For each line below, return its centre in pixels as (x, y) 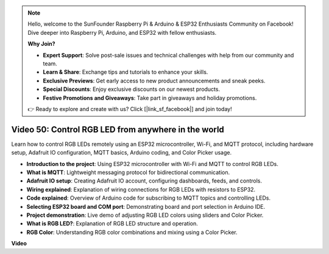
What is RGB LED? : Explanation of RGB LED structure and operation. (112, 223)
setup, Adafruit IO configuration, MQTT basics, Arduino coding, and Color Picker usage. (121, 153)
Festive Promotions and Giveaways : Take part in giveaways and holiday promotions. (150, 98)
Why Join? (41, 44)
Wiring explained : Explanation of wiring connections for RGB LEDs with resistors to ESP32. (141, 189)
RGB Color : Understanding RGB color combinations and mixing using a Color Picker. (132, 232)
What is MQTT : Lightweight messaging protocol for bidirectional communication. (128, 172)
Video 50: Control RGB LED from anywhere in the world (118, 129)
